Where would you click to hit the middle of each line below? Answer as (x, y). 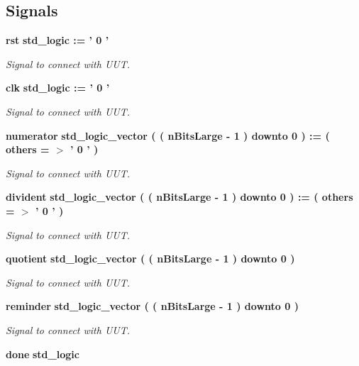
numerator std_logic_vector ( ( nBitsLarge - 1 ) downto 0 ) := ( (168, 135)
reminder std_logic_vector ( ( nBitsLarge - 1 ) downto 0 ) (152, 306)
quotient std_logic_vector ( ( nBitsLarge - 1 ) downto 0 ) (150, 259)
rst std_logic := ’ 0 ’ (57, 40)
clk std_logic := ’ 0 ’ (58, 88)
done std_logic (43, 354)
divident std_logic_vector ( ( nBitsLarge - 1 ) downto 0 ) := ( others (179, 197)
